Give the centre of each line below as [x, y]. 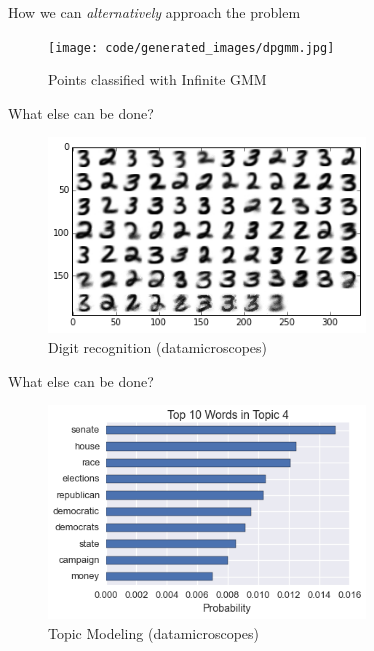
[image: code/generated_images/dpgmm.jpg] [191, 47]
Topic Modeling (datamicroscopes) [153, 632]
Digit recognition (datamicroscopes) [157, 346]
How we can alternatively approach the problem [154, 12]
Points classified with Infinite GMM [157, 79]
